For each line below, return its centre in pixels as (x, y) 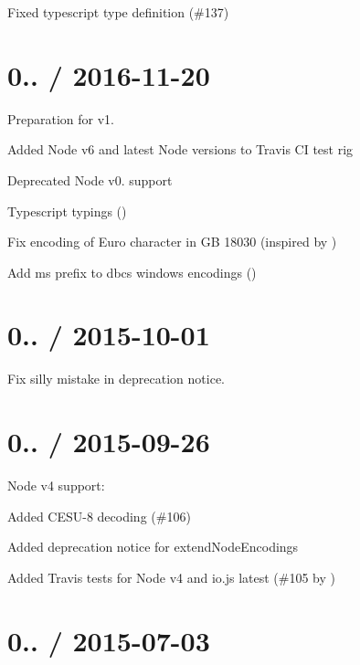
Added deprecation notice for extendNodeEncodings (153, 547)
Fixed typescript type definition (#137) (118, 12)
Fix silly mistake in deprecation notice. (116, 379)
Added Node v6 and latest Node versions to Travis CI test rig (180, 149)
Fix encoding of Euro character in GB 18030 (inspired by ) (172, 242)
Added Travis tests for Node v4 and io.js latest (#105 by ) (172, 577)
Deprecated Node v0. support (90, 179)
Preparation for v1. (61, 118)
